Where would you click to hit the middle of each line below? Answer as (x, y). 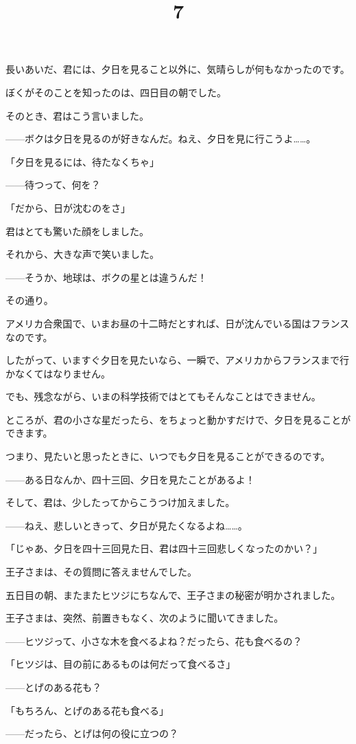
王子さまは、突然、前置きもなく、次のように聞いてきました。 (145, 618)
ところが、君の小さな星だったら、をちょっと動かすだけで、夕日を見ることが (178, 419)
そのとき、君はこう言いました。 (78, 115)
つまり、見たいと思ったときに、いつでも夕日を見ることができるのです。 (168, 456)
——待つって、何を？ (53, 185)
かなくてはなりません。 (58, 373)
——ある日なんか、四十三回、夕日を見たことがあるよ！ (130, 479)
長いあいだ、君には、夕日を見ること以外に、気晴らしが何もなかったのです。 (178, 69)
